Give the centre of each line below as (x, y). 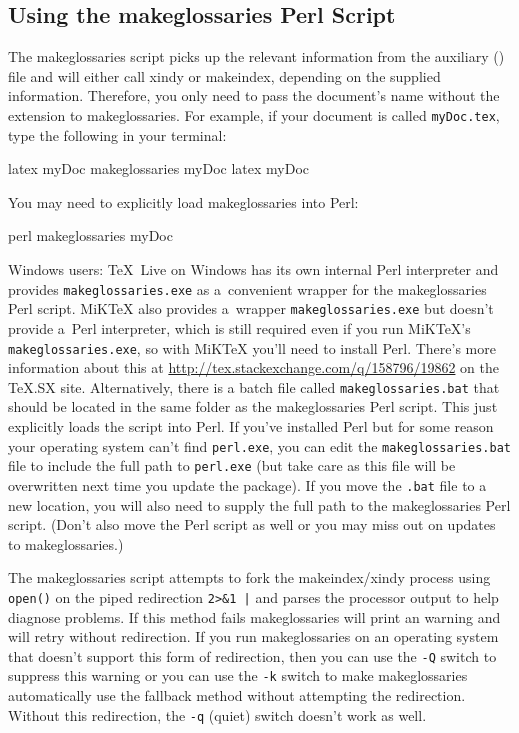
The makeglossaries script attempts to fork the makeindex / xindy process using (249, 577)
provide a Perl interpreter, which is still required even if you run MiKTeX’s (239, 327)
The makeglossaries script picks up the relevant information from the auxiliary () (256, 56)
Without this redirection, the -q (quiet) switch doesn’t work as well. (217, 714)
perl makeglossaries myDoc (90, 235)
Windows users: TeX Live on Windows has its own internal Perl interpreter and (253, 269)
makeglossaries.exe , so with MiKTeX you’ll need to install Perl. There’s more (252, 347)
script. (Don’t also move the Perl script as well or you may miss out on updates (252, 524)
